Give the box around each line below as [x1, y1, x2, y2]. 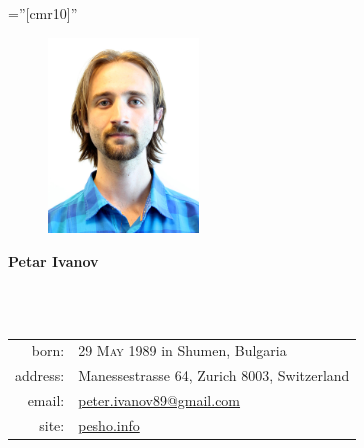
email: [27, 390, 65, 411]
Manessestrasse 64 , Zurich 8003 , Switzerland [78, 365, 350, 386]
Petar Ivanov [8, 250, 99, 271]
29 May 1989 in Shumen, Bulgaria [78, 340, 287, 361]
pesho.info [78, 414, 140, 435]
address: [15, 365, 65, 386]
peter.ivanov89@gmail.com [78, 390, 241, 411]
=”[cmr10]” [8, 3, 78, 23]
